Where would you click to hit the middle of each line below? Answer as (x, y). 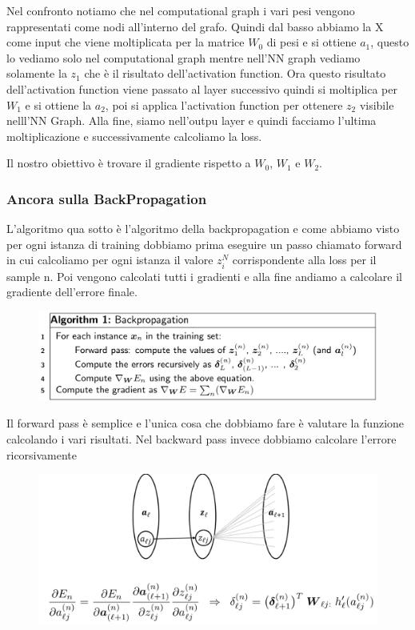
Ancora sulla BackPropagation (107, 198)
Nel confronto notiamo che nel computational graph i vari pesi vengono (181, 10)
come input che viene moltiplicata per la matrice (126, 42)
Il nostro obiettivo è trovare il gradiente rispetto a (129, 163)
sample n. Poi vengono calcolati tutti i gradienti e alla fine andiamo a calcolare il (205, 276)
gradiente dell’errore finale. (72, 292)
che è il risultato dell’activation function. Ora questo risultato (235, 73)
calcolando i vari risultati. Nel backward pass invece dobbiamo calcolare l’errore (202, 439)
